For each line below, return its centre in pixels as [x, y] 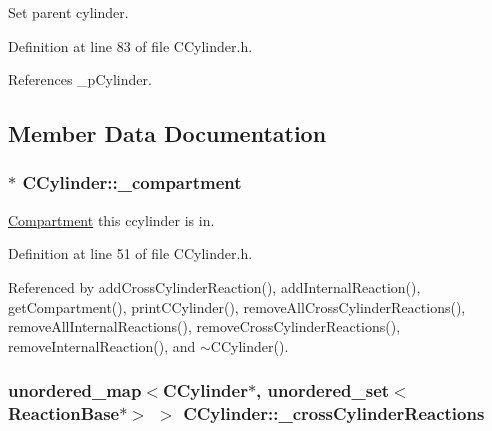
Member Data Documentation [167, 133]
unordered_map [75, 390]
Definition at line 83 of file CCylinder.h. [130, 45]
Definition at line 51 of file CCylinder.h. [130, 253]
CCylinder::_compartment [132, 182]
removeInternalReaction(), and [102, 345]
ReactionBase [64, 413]
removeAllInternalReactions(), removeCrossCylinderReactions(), [204, 326]
